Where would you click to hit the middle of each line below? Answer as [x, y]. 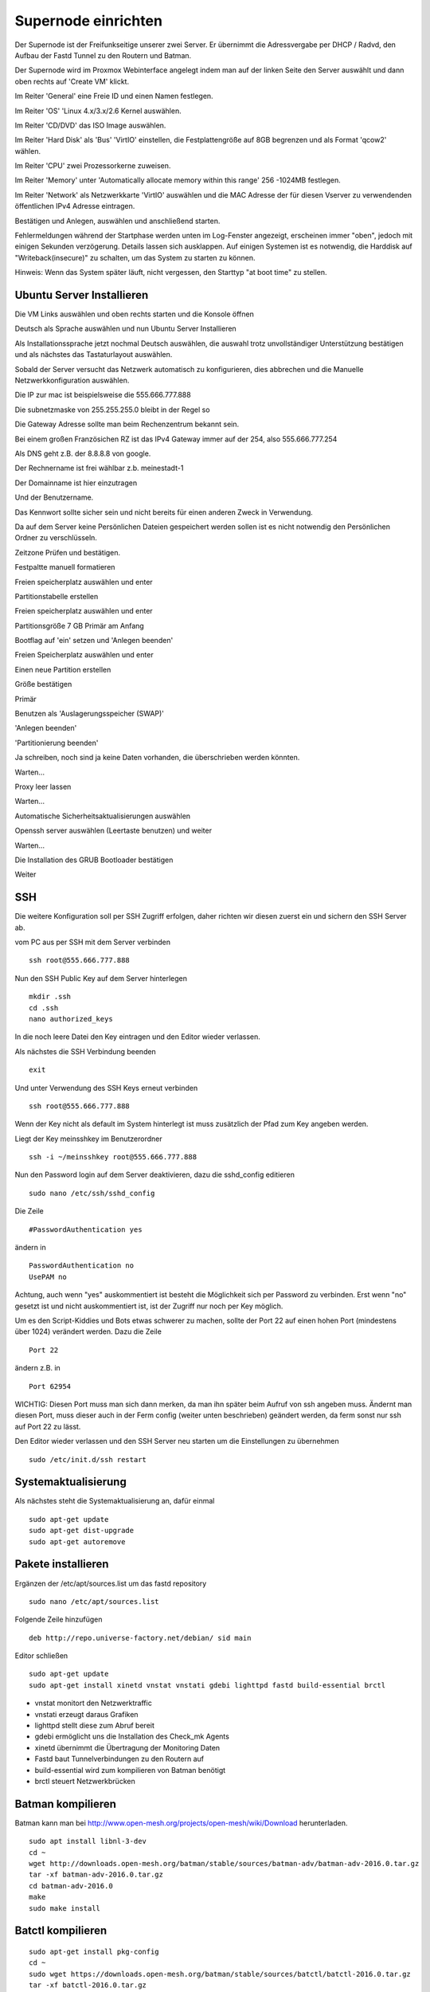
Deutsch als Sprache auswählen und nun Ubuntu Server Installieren [125, 329]
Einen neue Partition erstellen [63, 669]
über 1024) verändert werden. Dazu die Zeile [88, 1331]
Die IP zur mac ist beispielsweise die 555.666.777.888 [103, 395]
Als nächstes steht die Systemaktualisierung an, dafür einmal [115, 1501]
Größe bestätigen [43, 684]
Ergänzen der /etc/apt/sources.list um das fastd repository [111, 1583]
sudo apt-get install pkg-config [94, 1952]
